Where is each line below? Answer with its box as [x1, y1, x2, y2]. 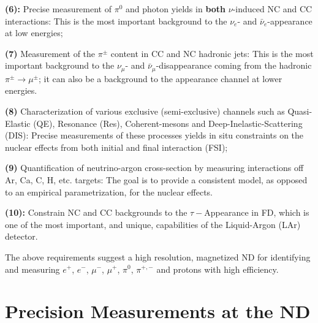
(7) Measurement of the [5, 47, 96, 59]
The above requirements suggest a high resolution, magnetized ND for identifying [5, 250, 311, 263]
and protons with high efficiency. [156, 262, 279, 275]
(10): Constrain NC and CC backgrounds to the [5, 206, 187, 219]
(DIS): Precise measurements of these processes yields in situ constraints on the [5, 129, 304, 142]
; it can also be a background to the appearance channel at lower [38, 72, 282, 85]
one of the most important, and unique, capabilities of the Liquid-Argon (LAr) [5, 218, 301, 230]
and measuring [5, 262, 60, 275]
